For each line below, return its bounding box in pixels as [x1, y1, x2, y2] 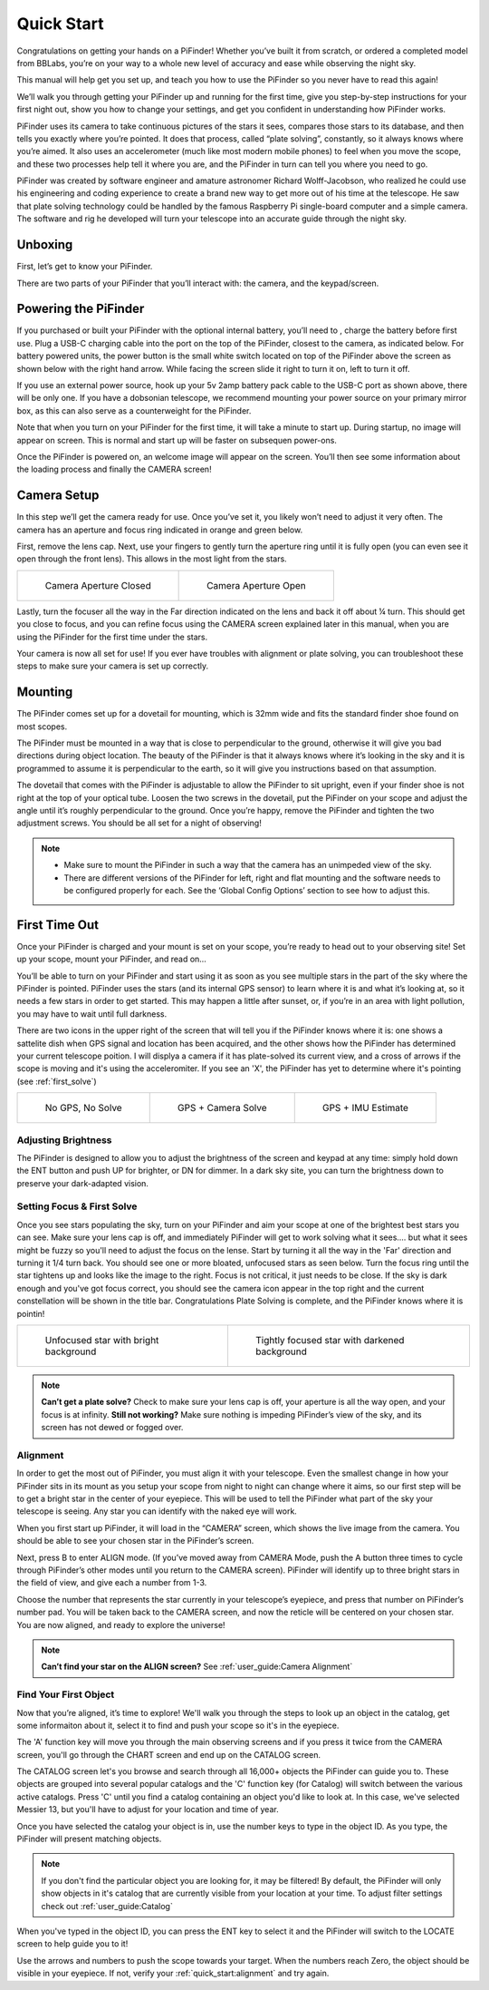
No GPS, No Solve [44, 1102, 122, 1115]
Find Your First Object [16, 1688, 115, 1701]
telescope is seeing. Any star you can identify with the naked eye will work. [16, 1506, 298, 1517]
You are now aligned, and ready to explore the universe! [16, 1619, 225, 1630]
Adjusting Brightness [16, 1134, 112, 1146]
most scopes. [16, 721, 68, 732]
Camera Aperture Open [206, 579, 307, 591]
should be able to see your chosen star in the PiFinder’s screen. [16, 1536, 254, 1546]
